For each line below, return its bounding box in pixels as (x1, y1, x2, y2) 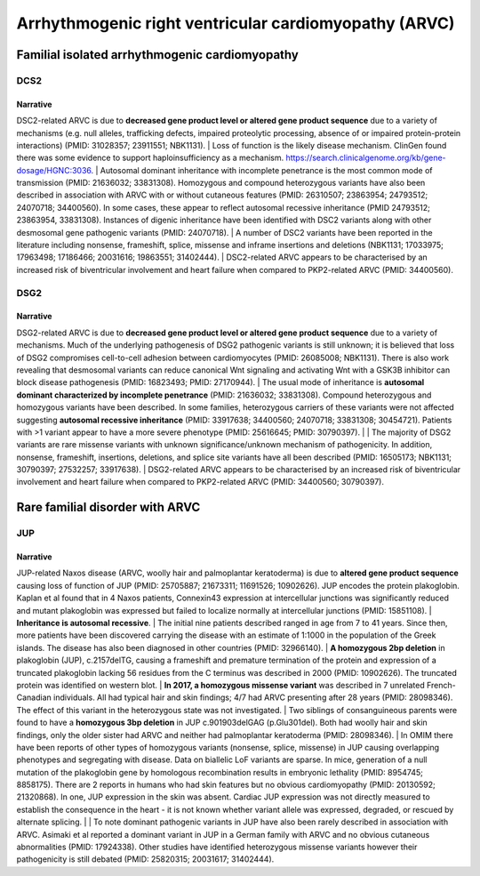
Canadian (16, 692, 52, 703)
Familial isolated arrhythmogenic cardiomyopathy (16, 47, 300, 62)
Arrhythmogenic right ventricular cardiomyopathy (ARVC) (16, 13, 455, 33)
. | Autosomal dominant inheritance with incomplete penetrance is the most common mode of (91, 165, 433, 175)
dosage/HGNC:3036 (16, 165, 92, 175)
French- (427, 679, 457, 690)
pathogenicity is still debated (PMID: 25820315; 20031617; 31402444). (16, 854, 275, 864)
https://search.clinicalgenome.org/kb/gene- (285, 152, 446, 164)
